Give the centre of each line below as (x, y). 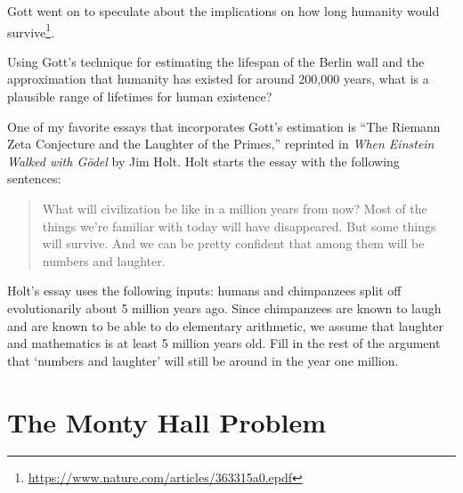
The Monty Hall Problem (167, 421)
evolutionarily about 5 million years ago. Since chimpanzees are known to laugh (224, 307)
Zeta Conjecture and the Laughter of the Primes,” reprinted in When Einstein (221, 144)
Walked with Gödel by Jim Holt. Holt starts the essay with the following (203, 161)
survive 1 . (31, 30)
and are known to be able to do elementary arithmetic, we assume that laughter (225, 325)
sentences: (34, 178)
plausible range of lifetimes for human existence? (140, 97)
